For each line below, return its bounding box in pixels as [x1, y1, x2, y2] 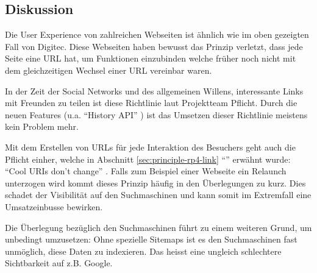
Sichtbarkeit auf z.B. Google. [5, 257, 113, 269]
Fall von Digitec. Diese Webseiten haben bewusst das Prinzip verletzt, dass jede [5, 40, 303, 52]
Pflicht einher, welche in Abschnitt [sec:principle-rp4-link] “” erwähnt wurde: [5, 152, 291, 165]
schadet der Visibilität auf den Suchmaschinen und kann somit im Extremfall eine [5, 188, 312, 201]
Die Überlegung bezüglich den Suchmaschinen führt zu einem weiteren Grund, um [5, 221, 312, 233]
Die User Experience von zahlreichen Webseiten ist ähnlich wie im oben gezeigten [5, 28, 309, 41]
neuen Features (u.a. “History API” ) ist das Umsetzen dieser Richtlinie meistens [5, 108, 308, 121]
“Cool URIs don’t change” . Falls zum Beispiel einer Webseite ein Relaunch [5, 165, 287, 177]
